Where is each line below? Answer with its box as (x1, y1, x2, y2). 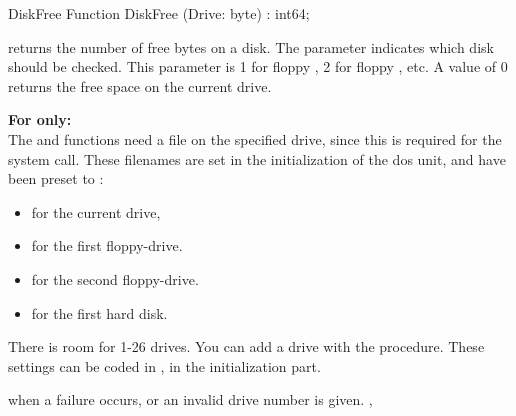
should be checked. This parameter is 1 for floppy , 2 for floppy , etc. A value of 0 (8, 56, 508, 77)
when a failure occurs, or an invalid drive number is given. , (8, 389, 373, 410)
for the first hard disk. (31, 302, 168, 323)
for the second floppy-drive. (31, 268, 199, 289)
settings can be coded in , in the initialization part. (8, 355, 321, 376)
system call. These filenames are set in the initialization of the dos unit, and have (8, 148, 506, 169)
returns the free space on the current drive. (8, 75, 272, 96)
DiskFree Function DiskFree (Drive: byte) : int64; (8, 3, 310, 23)
